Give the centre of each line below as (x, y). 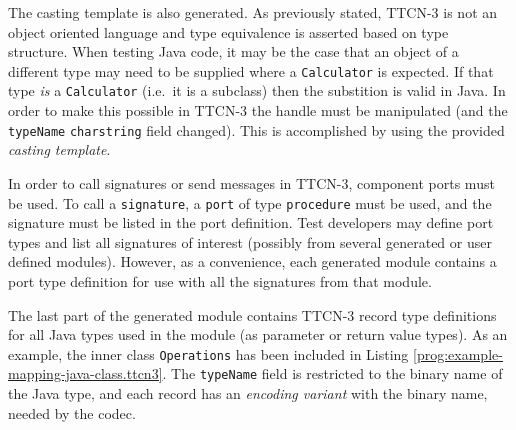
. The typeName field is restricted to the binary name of (332, 373)
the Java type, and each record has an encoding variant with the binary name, (248, 393)
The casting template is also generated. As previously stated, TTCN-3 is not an (253, 12)
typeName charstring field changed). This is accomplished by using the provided (256, 129)
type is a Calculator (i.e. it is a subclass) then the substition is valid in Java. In (257, 90)
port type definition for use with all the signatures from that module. (220, 280)
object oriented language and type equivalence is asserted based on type (228, 31)
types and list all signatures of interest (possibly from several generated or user (250, 241)
